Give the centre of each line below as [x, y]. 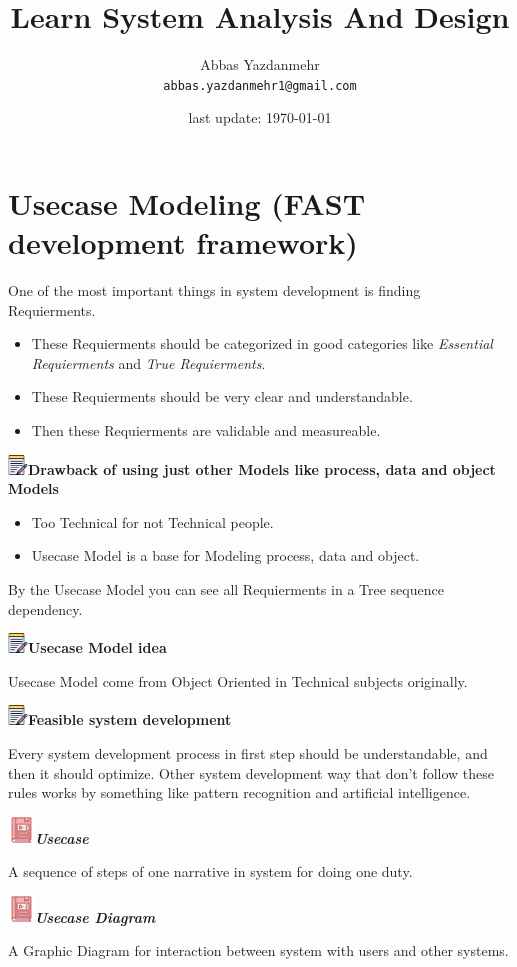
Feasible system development [129, 719]
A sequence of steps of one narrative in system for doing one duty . [210, 870]
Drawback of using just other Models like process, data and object [261, 468]
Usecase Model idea [97, 647]
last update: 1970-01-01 [260, 117]
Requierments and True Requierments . [148, 362]
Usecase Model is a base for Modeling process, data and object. [225, 555]
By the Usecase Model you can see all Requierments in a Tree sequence [226, 589]
